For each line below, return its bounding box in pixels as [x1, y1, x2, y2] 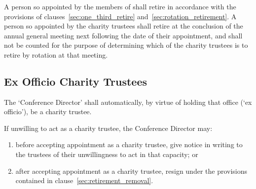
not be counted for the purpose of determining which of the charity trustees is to [4, 40, 248, 50]
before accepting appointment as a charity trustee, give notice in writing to [15, 139, 243, 150]
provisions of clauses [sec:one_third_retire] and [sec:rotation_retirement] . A [4, 11, 237, 21]
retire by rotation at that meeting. [4, 49, 108, 60]
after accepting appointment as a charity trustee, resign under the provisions [15, 165, 248, 176]
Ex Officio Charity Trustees [4, 73, 147, 89]
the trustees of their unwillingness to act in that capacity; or [15, 149, 198, 159]
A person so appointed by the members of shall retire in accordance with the [4, 1, 236, 11]
